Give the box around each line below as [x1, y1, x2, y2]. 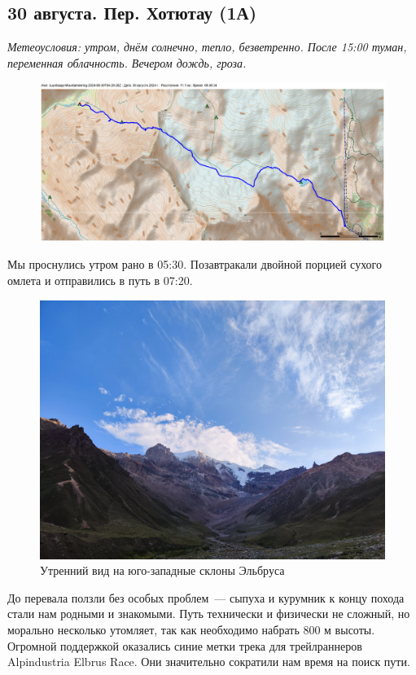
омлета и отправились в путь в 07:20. [7, 272, 193, 289]
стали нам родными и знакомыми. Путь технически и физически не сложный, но [7, 605, 410, 622]
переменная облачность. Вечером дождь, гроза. [7, 54, 247, 71]
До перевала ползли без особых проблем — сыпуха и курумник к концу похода [7, 589, 405, 606]
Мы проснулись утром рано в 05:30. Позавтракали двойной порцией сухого [7, 256, 383, 273]
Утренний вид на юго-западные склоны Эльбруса [40, 562, 285, 579]
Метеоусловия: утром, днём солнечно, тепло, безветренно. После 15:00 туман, [7, 38, 407, 55]
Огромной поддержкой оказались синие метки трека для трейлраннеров [7, 637, 362, 654]
